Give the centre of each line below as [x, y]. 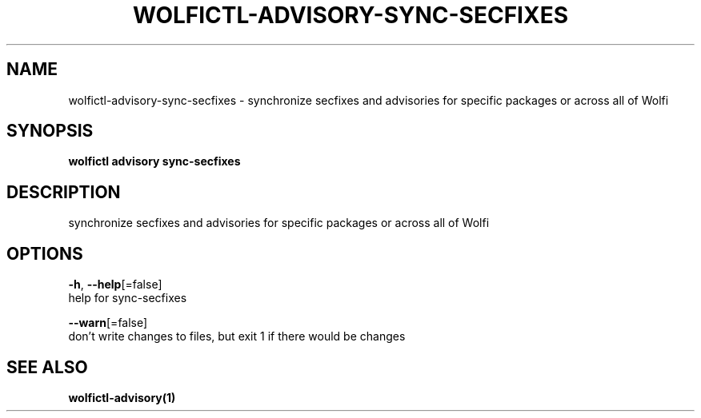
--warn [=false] [108, 323]
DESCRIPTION [64, 192]
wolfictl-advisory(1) [122, 397]
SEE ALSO [47, 367]
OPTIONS [45, 253]
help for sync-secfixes [128, 298]
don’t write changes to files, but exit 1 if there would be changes [237, 336]
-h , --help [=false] [115, 285]
